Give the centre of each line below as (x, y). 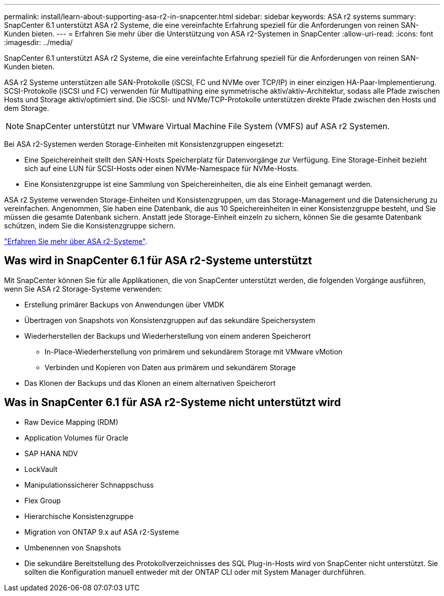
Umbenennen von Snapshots (73, 547)
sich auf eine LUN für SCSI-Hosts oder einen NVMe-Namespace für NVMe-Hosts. (162, 168)
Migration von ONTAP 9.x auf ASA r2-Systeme (102, 532)
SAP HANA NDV (51, 453)
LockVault (41, 469)
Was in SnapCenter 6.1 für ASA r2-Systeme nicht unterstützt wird (173, 403)
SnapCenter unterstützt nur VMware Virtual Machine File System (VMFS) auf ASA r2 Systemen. (208, 126)
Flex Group (43, 500)
